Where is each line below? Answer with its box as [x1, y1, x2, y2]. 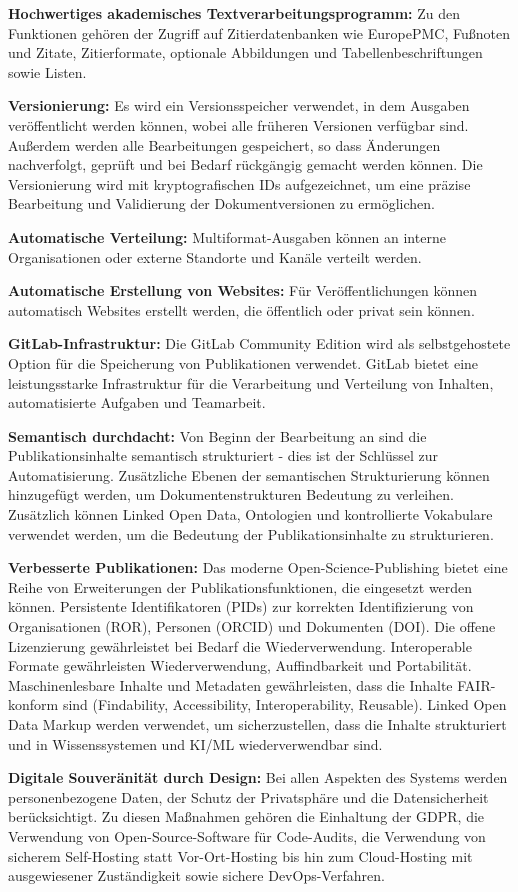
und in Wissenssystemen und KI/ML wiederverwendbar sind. [8, 733, 383, 754]
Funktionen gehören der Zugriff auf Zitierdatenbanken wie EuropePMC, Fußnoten [8, 22, 510, 43]
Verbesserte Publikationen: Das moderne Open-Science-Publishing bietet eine [8, 557, 508, 578]
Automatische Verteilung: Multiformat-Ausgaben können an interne [8, 226, 446, 247]
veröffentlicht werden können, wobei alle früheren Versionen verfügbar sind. [8, 114, 469, 135]
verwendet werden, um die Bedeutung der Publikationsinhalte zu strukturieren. [8, 523, 494, 544]
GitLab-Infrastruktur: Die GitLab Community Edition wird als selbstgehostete [8, 333, 511, 354]
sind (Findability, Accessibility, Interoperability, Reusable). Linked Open [62, 694, 507, 715]
